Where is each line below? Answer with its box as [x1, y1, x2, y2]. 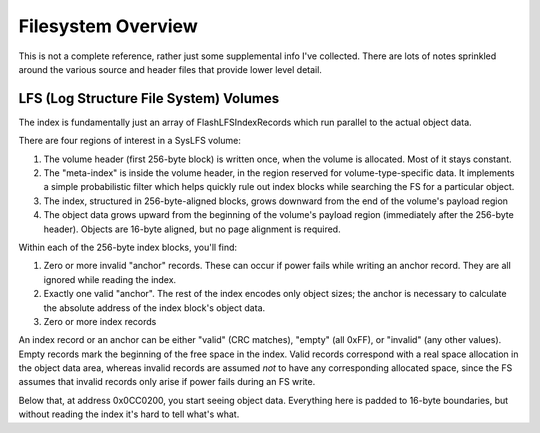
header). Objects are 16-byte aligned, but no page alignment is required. [43, 223, 341, 235]
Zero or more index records [43, 315, 157, 327]
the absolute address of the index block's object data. [43, 301, 266, 314]
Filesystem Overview [18, 15, 199, 37]
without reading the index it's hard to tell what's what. [18, 408, 240, 420]
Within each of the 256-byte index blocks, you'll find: [18, 241, 238, 253]
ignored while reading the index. [43, 273, 177, 285]
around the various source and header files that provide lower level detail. [18, 63, 322, 75]
